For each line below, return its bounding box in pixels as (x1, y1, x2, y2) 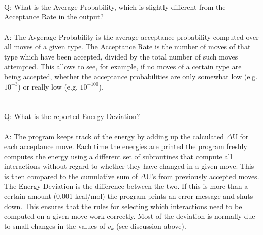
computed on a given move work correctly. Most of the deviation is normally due (4, 211, 255, 221)
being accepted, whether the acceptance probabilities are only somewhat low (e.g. (4, 71, 258, 81)
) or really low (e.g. (18, 81, 78, 92)
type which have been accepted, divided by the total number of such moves (4, 51, 238, 62)
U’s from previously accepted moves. (146, 170, 259, 181)
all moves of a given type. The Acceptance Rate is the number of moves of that (4, 41, 251, 52)
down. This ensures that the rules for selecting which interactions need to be (4, 200, 242, 211)
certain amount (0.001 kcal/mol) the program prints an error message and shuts (4, 191, 253, 201)
